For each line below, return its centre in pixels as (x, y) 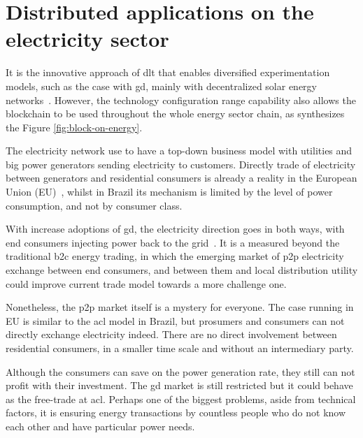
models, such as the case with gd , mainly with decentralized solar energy (161, 86)
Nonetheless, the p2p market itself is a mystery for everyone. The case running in (180, 307)
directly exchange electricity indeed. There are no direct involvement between (171, 334)
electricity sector (87, 39)
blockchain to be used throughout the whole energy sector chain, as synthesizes (175, 114)
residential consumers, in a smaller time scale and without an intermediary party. (180, 348)
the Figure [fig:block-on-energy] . (74, 127)
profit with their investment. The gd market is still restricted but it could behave (179, 385)
